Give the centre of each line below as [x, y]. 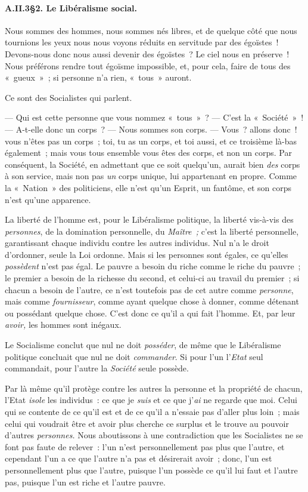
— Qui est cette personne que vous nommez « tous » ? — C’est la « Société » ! [154, 117]
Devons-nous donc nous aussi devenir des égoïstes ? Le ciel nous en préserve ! [147, 53]
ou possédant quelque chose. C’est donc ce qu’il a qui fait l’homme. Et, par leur [150, 313]
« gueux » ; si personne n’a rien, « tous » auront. [98, 77]
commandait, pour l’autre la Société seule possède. [97, 368]
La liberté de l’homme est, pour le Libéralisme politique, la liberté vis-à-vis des [149, 219]
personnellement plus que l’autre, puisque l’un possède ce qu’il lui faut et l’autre [151, 470]
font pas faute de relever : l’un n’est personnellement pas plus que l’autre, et [145, 446]
